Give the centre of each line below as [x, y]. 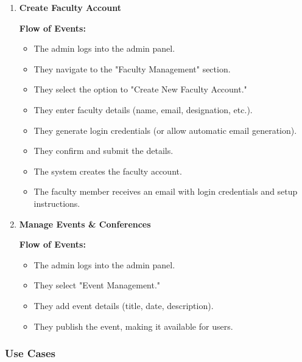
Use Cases [30, 353]
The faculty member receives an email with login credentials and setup [166, 191]
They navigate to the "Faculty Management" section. [132, 68]
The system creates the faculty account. [108, 171]
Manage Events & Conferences [85, 224]
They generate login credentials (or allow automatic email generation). [165, 130]
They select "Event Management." [97, 285]
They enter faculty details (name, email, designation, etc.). [143, 109]
